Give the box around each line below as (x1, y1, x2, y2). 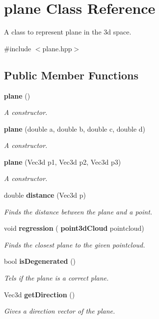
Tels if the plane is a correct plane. (4, 273, 109, 283)
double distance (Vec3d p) (4, 190, 86, 200)
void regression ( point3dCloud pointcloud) (4, 223, 144, 233)
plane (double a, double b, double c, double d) (4, 123, 146, 134)
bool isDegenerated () (4, 256, 76, 266)
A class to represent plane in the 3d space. (4, 27, 132, 37)
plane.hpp (42, 43, 72, 53)
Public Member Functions (4, 67, 138, 82)
